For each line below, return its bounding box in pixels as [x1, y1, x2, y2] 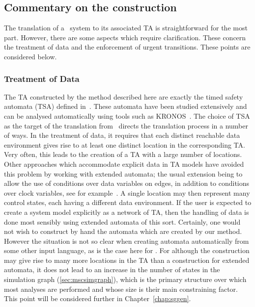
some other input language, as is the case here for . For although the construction [4, 245, 250, 256]
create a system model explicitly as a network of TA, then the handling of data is [4, 206, 249, 217]
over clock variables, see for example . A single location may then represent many [4, 187, 250, 198]
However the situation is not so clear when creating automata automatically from [4, 235, 249, 246]
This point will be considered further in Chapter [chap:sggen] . [4, 293, 191, 304]
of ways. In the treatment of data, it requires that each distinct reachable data [4, 130, 240, 140]
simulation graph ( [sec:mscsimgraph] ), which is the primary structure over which [4, 274, 247, 284]
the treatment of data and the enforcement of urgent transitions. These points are [4, 42, 251, 52]
